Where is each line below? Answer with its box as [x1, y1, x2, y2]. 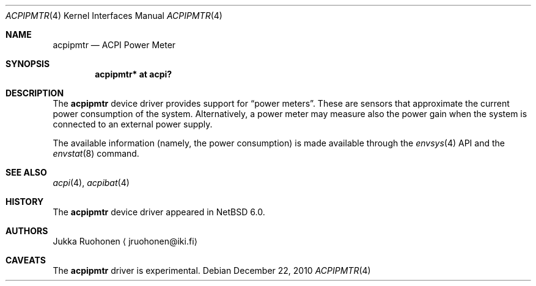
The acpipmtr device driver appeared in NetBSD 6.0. [53, 207, 265, 217]
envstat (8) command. [53, 148, 139, 159]
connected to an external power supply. [53, 119, 213, 129]
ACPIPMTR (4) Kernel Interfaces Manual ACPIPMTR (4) [6, 10, 222, 21]
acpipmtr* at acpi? [95, 69, 172, 79]
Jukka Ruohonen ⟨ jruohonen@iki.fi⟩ [53, 236, 197, 246]
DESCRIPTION [6, 88, 64, 98]
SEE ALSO [6, 167, 47, 177]
